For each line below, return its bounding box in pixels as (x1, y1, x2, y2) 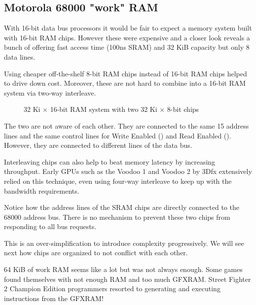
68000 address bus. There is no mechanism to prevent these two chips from (4, 211, 230, 222)
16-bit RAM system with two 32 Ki (50, 104, 157, 114)
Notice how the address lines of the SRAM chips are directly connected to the (4, 202, 239, 212)
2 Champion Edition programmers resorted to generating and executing (4, 283, 220, 294)
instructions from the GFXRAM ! (4, 293, 104, 303)
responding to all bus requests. (4, 221, 97, 232)
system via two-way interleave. (4, 87, 96, 98)
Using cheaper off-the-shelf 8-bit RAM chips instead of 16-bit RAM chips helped (4, 68, 247, 78)
